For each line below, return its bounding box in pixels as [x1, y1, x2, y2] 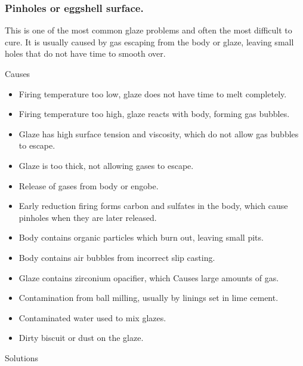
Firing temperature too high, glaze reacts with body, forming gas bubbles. [18, 107, 290, 120]
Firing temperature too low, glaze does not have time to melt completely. [18, 87, 287, 100]
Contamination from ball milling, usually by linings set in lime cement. [18, 291, 279, 304]
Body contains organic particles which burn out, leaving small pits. [18, 231, 264, 244]
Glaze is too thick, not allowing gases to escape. [18, 159, 194, 171]
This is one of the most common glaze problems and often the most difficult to [5, 24, 292, 36]
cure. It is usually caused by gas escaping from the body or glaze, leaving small [5, 35, 294, 48]
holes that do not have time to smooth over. [5, 47, 166, 60]
